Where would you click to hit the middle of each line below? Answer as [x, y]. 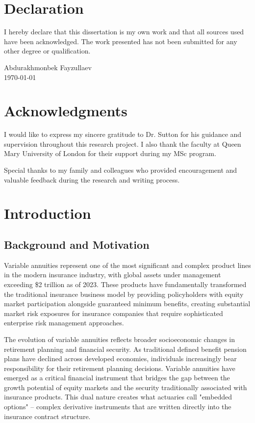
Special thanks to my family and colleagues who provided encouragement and [121, 170]
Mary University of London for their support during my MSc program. [110, 153]
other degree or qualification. [47, 51]
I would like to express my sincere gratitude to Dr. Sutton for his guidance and [123, 134]
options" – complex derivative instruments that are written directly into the [118, 407]
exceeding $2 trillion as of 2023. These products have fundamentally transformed [125, 284]
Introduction [48, 213]
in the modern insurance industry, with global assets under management [113, 275]
